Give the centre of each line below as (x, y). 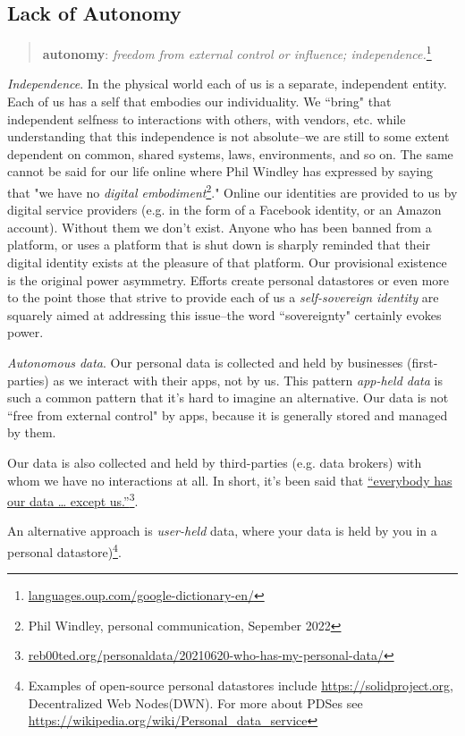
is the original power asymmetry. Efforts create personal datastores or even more (228, 279)
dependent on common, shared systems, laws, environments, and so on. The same (230, 153)
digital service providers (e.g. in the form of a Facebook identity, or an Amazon (224, 210)
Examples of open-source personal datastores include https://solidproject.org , (241, 685)
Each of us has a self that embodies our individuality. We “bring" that (199, 102)
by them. (32, 432)
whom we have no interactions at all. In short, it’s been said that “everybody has (230, 480)
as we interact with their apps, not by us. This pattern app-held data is (248, 380)
